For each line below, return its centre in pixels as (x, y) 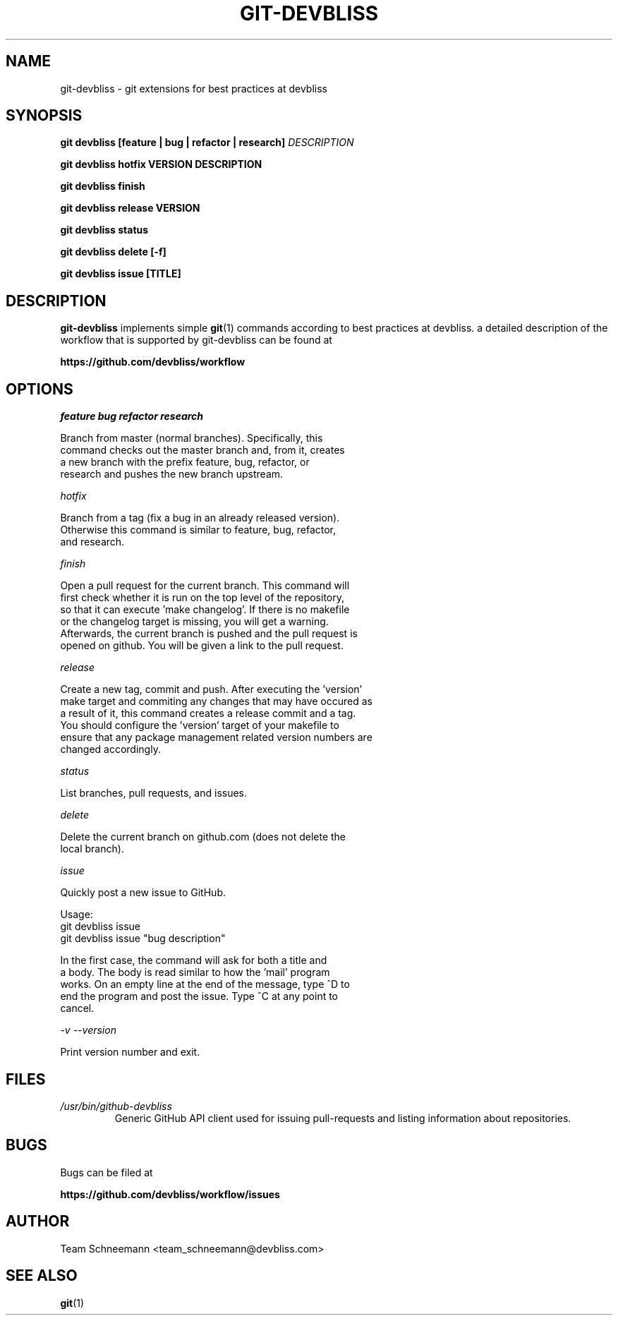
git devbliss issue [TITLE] (121, 274)
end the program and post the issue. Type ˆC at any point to (199, 996)
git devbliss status (104, 230)
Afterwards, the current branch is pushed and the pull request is (209, 634)
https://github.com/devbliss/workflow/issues (170, 1194)
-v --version (88, 1030)
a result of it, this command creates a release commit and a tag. (208, 713)
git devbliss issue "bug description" (143, 939)
